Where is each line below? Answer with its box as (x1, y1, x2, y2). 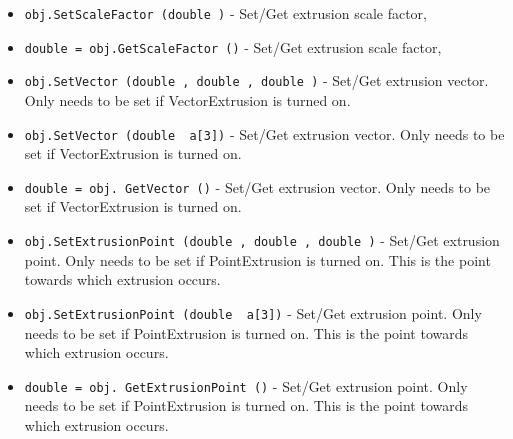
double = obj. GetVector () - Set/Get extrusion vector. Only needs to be (24, 176, 491, 197)
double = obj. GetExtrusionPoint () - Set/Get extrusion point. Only (24, 375, 468, 396)
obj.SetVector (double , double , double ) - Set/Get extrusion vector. (24, 70, 489, 91)
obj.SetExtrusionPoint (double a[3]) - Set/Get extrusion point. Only (24, 302, 482, 323)
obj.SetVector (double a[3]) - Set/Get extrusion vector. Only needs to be (24, 123, 505, 144)
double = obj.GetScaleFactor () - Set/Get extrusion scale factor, (24, 36, 442, 57)
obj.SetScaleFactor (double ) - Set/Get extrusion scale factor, (24, 3, 428, 23)
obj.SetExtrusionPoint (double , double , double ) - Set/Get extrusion (24, 230, 500, 251)
